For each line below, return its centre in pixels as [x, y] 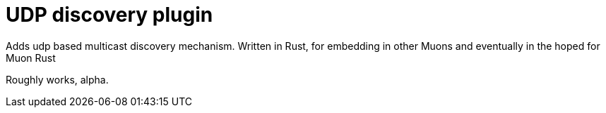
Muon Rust [31, 58]
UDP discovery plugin [109, 15]
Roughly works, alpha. [57, 79]
